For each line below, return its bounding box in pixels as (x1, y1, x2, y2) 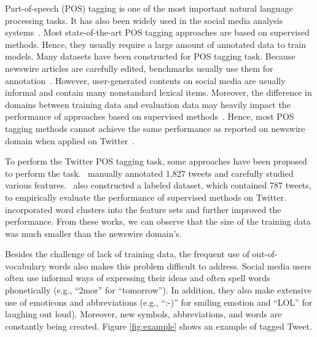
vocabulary (5, 259, 46, 272)
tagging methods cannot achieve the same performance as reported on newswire (5, 122, 305, 134)
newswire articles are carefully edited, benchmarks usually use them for (5, 61, 273, 74)
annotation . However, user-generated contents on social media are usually (5, 74, 286, 87)
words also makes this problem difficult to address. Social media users (49, 259, 311, 272)
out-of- (252, 247, 278, 260)
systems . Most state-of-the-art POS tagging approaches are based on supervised (5, 26, 310, 39)
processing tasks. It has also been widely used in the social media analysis (5, 14, 283, 26)
